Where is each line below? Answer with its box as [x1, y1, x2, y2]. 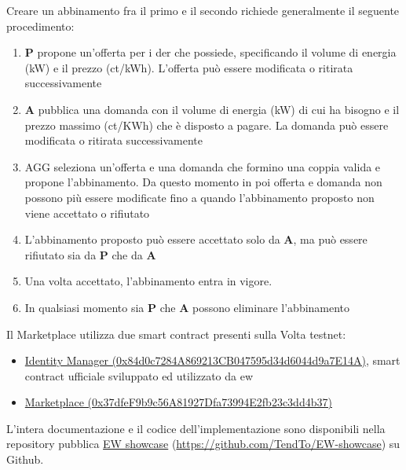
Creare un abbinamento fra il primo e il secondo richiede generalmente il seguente [6, 2, 400, 18]
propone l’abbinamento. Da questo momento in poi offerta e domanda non [24, 174, 382, 190]
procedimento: [6, 17, 75, 34]
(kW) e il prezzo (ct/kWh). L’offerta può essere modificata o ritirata [24, 59, 353, 75]
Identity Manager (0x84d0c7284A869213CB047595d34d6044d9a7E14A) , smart [24, 352, 401, 369]
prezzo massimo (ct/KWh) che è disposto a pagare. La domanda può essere [24, 116, 389, 133]
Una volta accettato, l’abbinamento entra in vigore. [24, 273, 272, 289]
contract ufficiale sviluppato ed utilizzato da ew [24, 367, 254, 384]
